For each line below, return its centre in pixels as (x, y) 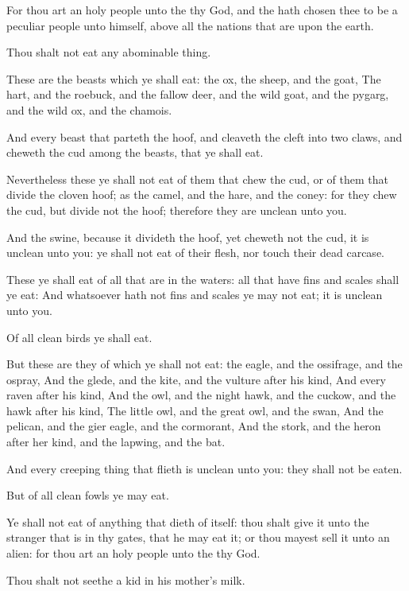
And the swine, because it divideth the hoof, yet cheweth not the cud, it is (188, 237)
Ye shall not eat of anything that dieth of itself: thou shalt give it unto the (188, 521)
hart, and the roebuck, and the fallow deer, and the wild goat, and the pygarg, (198, 94)
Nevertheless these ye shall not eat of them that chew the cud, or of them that (197, 179)
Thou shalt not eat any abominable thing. (109, 52)
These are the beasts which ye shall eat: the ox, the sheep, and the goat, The (194, 78)
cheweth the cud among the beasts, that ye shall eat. (135, 152)
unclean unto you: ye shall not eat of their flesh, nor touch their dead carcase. (195, 253)
